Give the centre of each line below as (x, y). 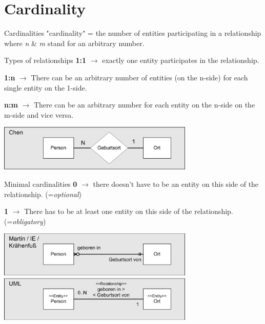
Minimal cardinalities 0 (41, 183)
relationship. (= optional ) (43, 194)
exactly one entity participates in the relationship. (181, 60)
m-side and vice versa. (39, 114)
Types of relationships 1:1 (45, 60)
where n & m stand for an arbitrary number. (74, 43)
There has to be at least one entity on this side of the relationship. (129, 211)
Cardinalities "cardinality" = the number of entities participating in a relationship (133, 33)
